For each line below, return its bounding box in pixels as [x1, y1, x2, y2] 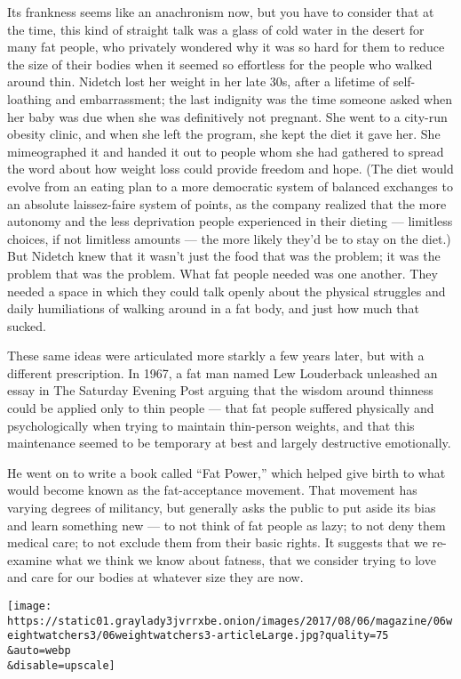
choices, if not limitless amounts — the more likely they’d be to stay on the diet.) [7, 229, 451, 247]
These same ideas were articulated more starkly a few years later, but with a [7, 346, 425, 365]
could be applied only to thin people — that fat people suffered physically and [7, 399, 434, 417]
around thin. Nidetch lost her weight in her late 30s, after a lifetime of [7, 72, 390, 91]
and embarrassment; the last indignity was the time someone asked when [55, 89, 453, 108]
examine [7, 550, 52, 569]
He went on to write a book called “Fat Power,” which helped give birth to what [7, 463, 446, 481]
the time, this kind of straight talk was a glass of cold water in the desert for [7, 20, 425, 38]
